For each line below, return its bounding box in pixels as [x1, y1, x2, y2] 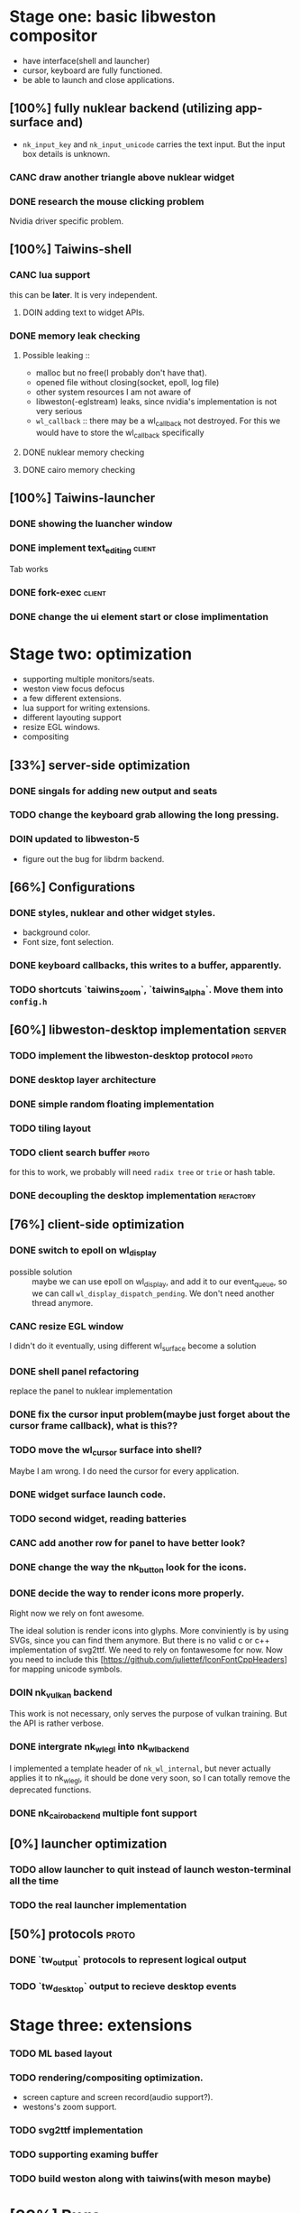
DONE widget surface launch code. [9, 1488, 167, 1501]
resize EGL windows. [22, 722, 101, 733]
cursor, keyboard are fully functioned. [22, 65, 163, 76]
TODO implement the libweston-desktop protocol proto [9, 1049, 254, 1061]
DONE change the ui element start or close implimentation [9, 611, 268, 624]
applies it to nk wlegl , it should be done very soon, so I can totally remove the [9, 1772, 291, 1785]
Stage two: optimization [9, 644, 192, 664]
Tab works [9, 564, 49, 575]
